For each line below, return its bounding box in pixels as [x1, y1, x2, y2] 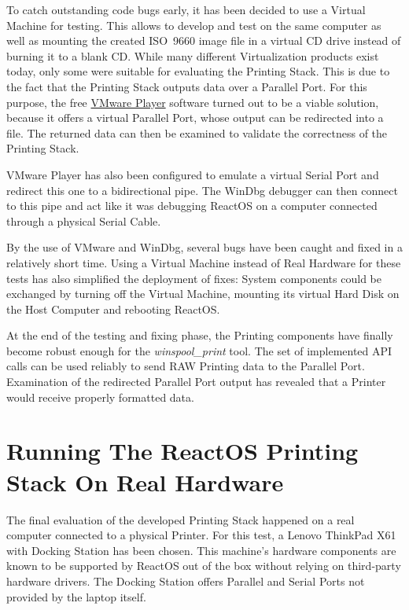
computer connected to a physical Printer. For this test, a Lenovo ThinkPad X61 [6, 527, 396, 543]
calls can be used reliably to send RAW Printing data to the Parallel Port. [6, 358, 365, 374]
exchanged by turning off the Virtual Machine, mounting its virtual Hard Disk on [6, 285, 400, 302]
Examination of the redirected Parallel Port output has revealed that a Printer [6, 373, 386, 390]
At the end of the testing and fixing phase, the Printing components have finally [6, 327, 393, 344]
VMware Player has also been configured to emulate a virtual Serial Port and [6, 166, 379, 182]
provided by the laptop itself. [6, 588, 146, 604]
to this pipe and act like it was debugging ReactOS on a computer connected [6, 197, 378, 214]
